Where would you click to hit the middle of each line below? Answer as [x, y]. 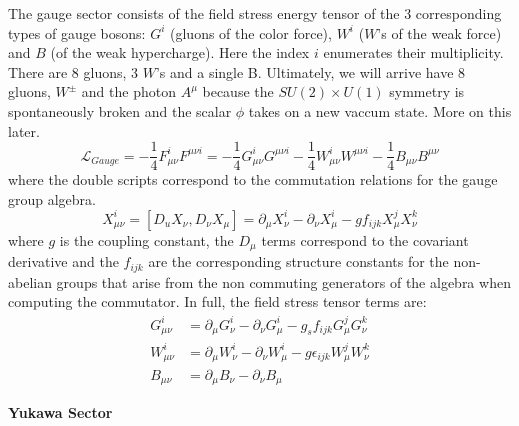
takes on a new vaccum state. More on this [380, 110]
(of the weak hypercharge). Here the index [180, 52]
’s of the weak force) [439, 32]
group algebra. [52, 198]
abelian [30, 281]
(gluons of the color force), [251, 32]
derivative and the [63, 261]
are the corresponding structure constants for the [298, 261]
